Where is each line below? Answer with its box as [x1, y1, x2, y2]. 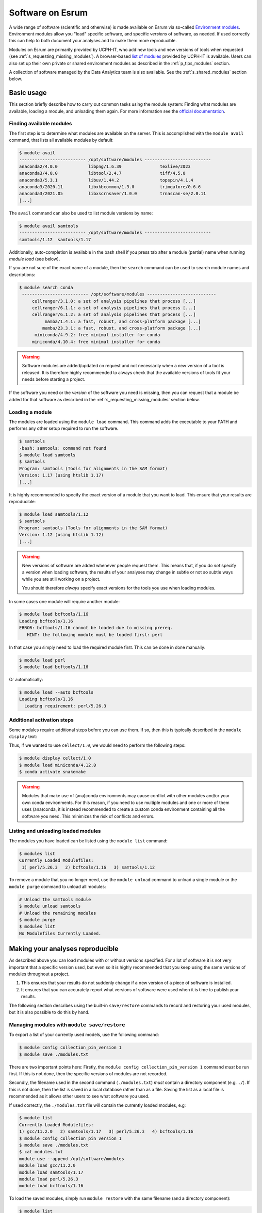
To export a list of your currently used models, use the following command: [9, 1032, 159, 1038]
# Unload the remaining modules [19, 910, 97, 916]
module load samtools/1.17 [19, 1169, 83, 1175]
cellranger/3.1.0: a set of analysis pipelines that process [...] [32, 298, 196, 304]
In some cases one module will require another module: [9, 598, 120, 604]
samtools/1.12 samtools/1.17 [19, 237, 91, 242]
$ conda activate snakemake [19, 769, 86, 775]
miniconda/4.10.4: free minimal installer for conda [32, 339, 160, 344]
